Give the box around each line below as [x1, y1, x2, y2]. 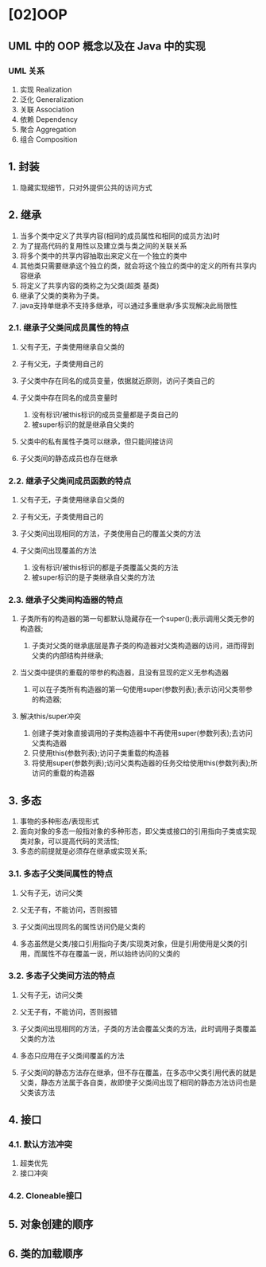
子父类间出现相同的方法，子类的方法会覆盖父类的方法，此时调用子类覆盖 [19, 1023, 256, 1033]
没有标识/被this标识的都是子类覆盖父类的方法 [31, 563, 179, 573]
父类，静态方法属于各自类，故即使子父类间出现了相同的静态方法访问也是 [19, 1077, 256, 1087]
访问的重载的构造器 [31, 768, 95, 778]
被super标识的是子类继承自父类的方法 [31, 573, 156, 582]
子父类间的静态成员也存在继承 [19, 453, 118, 463]
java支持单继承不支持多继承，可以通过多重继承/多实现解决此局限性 [19, 300, 238, 310]
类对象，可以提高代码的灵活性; [19, 836, 121, 846]
